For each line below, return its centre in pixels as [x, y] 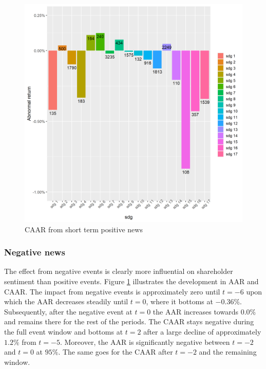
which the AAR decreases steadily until [66, 301]
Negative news [35, 252]
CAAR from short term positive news [84, 229]
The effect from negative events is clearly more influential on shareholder [119, 271]
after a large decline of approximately [202, 331]
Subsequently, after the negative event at [68, 311]
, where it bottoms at [179, 301]
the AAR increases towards [195, 311]
